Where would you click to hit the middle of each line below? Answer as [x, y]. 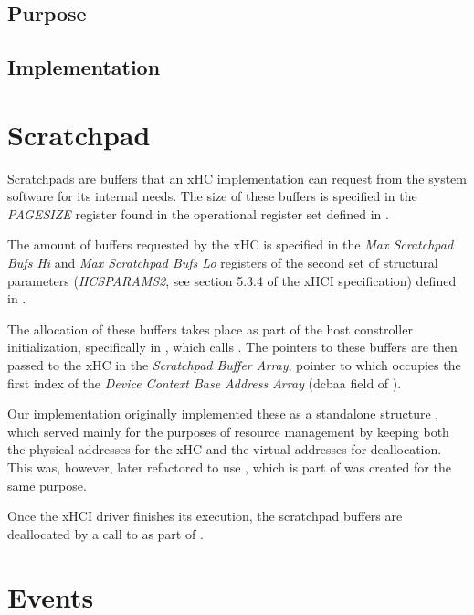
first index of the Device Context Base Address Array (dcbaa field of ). [205, 382]
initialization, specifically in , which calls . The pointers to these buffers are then [232, 347]
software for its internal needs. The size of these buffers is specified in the [212, 196]
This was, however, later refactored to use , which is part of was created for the [229, 467]
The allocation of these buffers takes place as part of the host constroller [210, 329]
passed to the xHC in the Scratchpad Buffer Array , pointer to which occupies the [234, 365]
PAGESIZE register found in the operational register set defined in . [198, 213]
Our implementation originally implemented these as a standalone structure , [223, 414]
